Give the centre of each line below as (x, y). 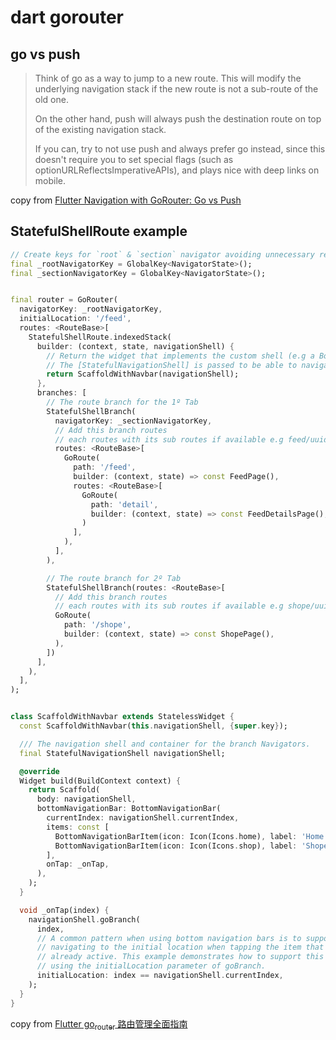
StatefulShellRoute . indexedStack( (100, 337)
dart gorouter (67, 17)
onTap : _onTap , (78, 864)
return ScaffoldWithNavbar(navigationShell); (143, 374)
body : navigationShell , (86, 799)
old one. (51, 99)
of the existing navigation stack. (100, 129)
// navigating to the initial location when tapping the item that (180, 947)
